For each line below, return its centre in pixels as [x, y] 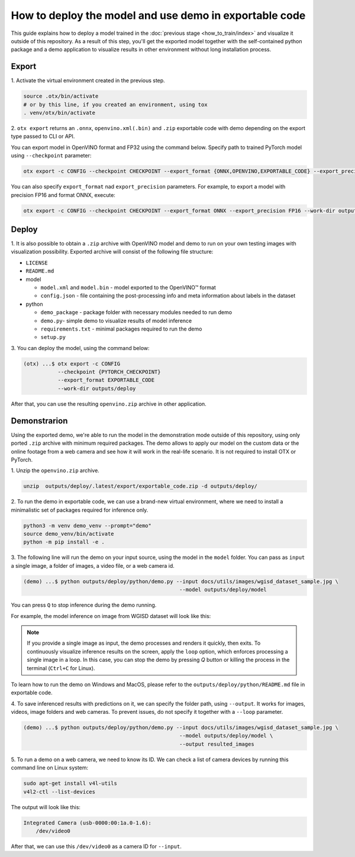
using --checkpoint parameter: [51, 156]
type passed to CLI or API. [43, 137]
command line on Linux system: [50, 768]
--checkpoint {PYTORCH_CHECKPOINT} [109, 372]
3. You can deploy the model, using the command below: [80, 348]
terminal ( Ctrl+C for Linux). [61, 668]
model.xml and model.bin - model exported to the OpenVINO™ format [128, 287]
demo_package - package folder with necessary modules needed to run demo [136, 312]
